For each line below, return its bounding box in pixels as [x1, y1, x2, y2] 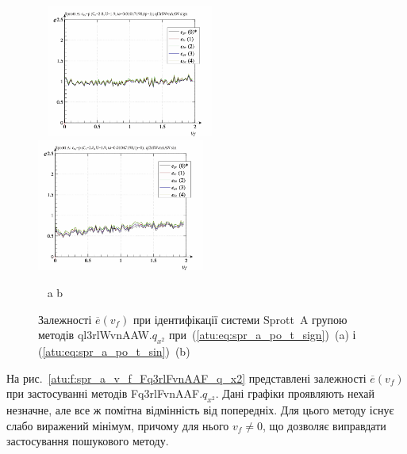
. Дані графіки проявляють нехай [215, 385, 375, 402]
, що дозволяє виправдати [263, 417, 386, 433]
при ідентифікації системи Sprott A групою [133, 311, 347, 327]
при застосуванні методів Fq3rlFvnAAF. [6, 385, 203, 402]
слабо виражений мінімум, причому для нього [6, 417, 229, 433]
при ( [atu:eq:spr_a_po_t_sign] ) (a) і [169, 326, 356, 343]
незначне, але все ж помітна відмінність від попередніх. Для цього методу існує [6, 401, 394, 418]
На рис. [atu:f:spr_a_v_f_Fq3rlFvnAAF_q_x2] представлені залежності [6, 369, 367, 386]
